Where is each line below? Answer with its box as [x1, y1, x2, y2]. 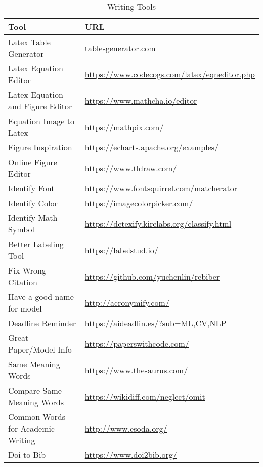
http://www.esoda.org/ [84, 422, 167, 434]
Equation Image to [8, 115, 74, 127]
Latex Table [8, 36, 51, 48]
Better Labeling [8, 238, 64, 250]
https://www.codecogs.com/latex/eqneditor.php [84, 68, 255, 80]
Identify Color [8, 197, 58, 209]
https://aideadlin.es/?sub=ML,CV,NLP [84, 317, 227, 329]
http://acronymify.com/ [84, 296, 169, 308]
